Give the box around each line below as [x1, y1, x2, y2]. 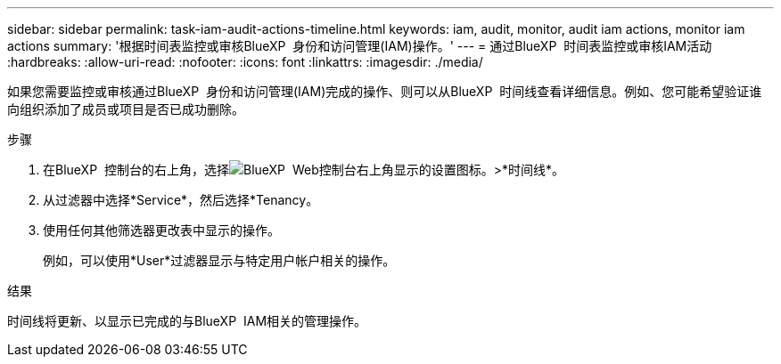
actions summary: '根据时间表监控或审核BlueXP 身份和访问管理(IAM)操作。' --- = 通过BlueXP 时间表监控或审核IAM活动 [7, 38, 712, 53]
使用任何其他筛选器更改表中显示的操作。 [43, 222, 280, 238]
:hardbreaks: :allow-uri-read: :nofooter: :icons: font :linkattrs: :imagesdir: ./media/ [7, 54, 483, 69]
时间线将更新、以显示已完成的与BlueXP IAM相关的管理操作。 [7, 313, 367, 328]
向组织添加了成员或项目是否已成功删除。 [7, 101, 244, 117]
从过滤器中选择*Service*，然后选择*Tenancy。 [43, 192, 319, 207]
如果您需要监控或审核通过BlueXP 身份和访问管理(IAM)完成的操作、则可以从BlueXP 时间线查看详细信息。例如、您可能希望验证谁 [7, 84, 762, 99]
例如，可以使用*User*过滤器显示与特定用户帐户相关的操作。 [43, 253, 396, 268]
